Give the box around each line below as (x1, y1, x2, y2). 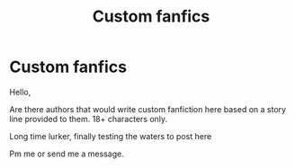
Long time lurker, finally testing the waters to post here (9, 130, 212, 141)
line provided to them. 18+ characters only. (9, 113, 168, 124)
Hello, (9, 86, 31, 97)
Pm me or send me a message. (9, 148, 124, 159)
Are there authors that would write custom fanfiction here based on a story (9, 103, 286, 114)
